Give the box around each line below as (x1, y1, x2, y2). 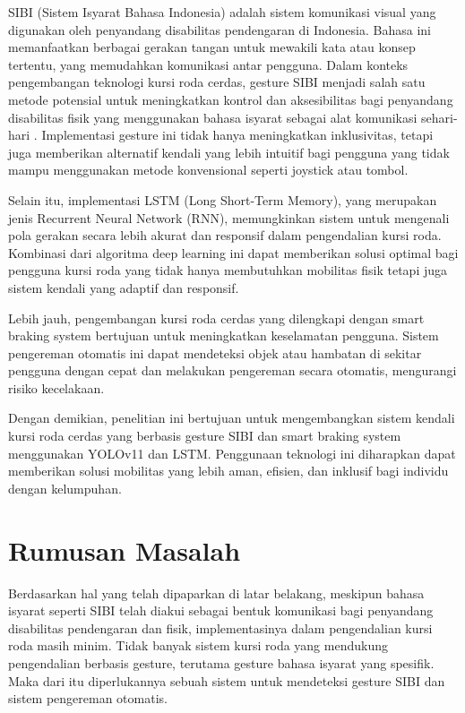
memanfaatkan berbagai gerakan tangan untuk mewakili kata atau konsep (8, 38, 416, 56)
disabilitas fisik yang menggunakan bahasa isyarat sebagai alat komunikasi (8, 107, 418, 126)
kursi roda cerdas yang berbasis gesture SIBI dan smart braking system (8, 426, 401, 445)
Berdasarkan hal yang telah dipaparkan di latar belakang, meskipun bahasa (8, 583, 425, 602)
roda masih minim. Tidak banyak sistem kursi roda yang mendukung (8, 636, 388, 655)
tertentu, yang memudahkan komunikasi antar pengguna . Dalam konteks (8, 55, 409, 73)
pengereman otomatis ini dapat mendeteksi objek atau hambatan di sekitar (8, 343, 422, 362)
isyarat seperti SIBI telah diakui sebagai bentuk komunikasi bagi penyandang (8, 601, 434, 620)
